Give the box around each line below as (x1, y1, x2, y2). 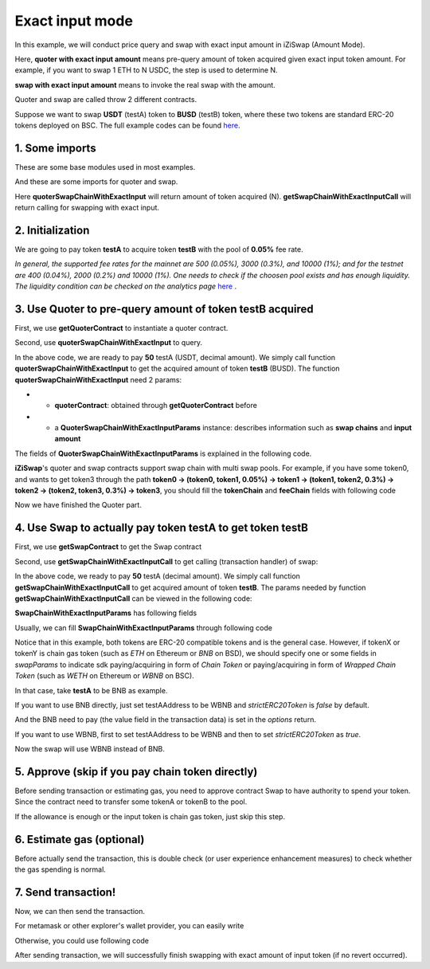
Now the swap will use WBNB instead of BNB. (14, 744, 165, 754)
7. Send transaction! (14, 885, 116, 899)
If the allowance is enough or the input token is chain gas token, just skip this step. (14, 811, 286, 821)
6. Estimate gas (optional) (14, 833, 145, 846)
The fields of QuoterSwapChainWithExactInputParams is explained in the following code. (14, 449, 312, 458)
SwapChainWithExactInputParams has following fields (14, 608, 197, 618)
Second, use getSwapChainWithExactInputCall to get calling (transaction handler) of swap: (14, 556, 319, 566)
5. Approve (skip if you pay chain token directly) (14, 765, 258, 779)
